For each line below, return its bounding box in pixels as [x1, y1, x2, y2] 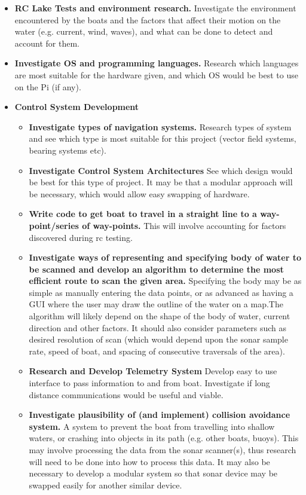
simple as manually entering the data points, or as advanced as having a [29, 286, 293, 298]
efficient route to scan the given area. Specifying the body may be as [29, 274, 302, 287]
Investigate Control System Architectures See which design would [29, 164, 293, 176]
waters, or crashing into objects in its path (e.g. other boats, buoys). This [29, 432, 299, 444]
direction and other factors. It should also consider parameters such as [29, 321, 287, 334]
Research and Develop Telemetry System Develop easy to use [29, 365, 277, 377]
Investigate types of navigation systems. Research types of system [29, 120, 292, 133]
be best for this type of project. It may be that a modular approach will [29, 176, 293, 188]
